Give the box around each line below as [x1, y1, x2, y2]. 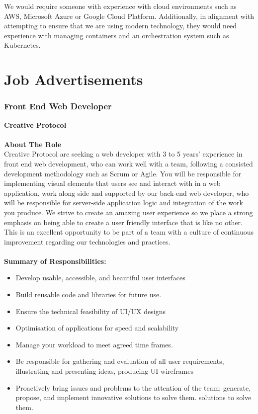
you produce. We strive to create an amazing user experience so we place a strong [4, 207, 253, 217]
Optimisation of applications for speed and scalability [15, 323, 179, 333]
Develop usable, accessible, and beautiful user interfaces [15, 272, 185, 283]
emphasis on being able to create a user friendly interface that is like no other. [4, 217, 243, 227]
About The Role [4, 139, 62, 149]
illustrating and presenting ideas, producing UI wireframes [15, 366, 193, 376]
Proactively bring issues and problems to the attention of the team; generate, [15, 382, 251, 393]
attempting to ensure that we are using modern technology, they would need [4, 20, 237, 31]
